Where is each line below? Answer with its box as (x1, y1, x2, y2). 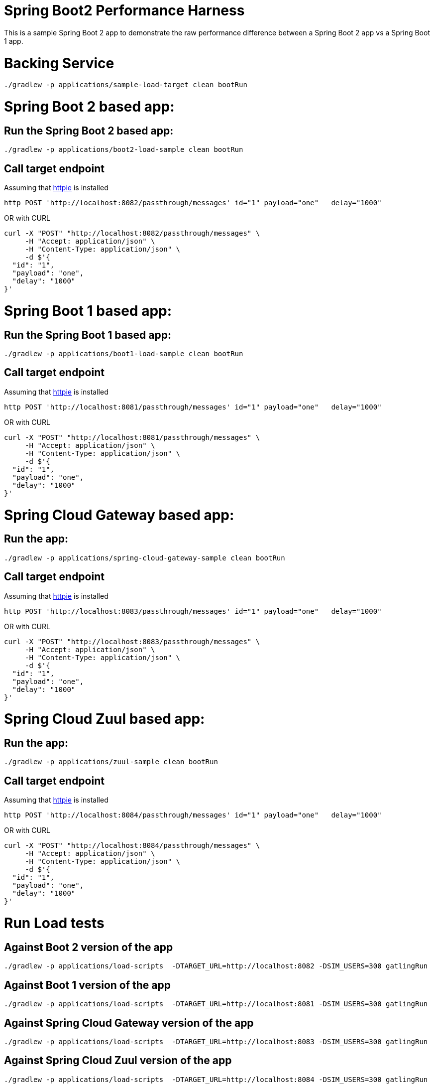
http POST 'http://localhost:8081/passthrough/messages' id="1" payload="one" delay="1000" (4, 403, 382, 411)
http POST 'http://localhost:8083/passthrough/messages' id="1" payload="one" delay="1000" (4, 607, 382, 615)
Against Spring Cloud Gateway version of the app (4, 1016, 254, 1029)
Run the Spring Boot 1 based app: (4, 328, 171, 341)
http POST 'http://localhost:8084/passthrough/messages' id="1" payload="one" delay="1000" (4, 811, 382, 819)
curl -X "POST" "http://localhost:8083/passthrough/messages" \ (4, 637, 260, 646)
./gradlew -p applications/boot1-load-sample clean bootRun (4, 349, 243, 358)
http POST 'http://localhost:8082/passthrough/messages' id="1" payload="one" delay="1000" (4, 199, 382, 207)
